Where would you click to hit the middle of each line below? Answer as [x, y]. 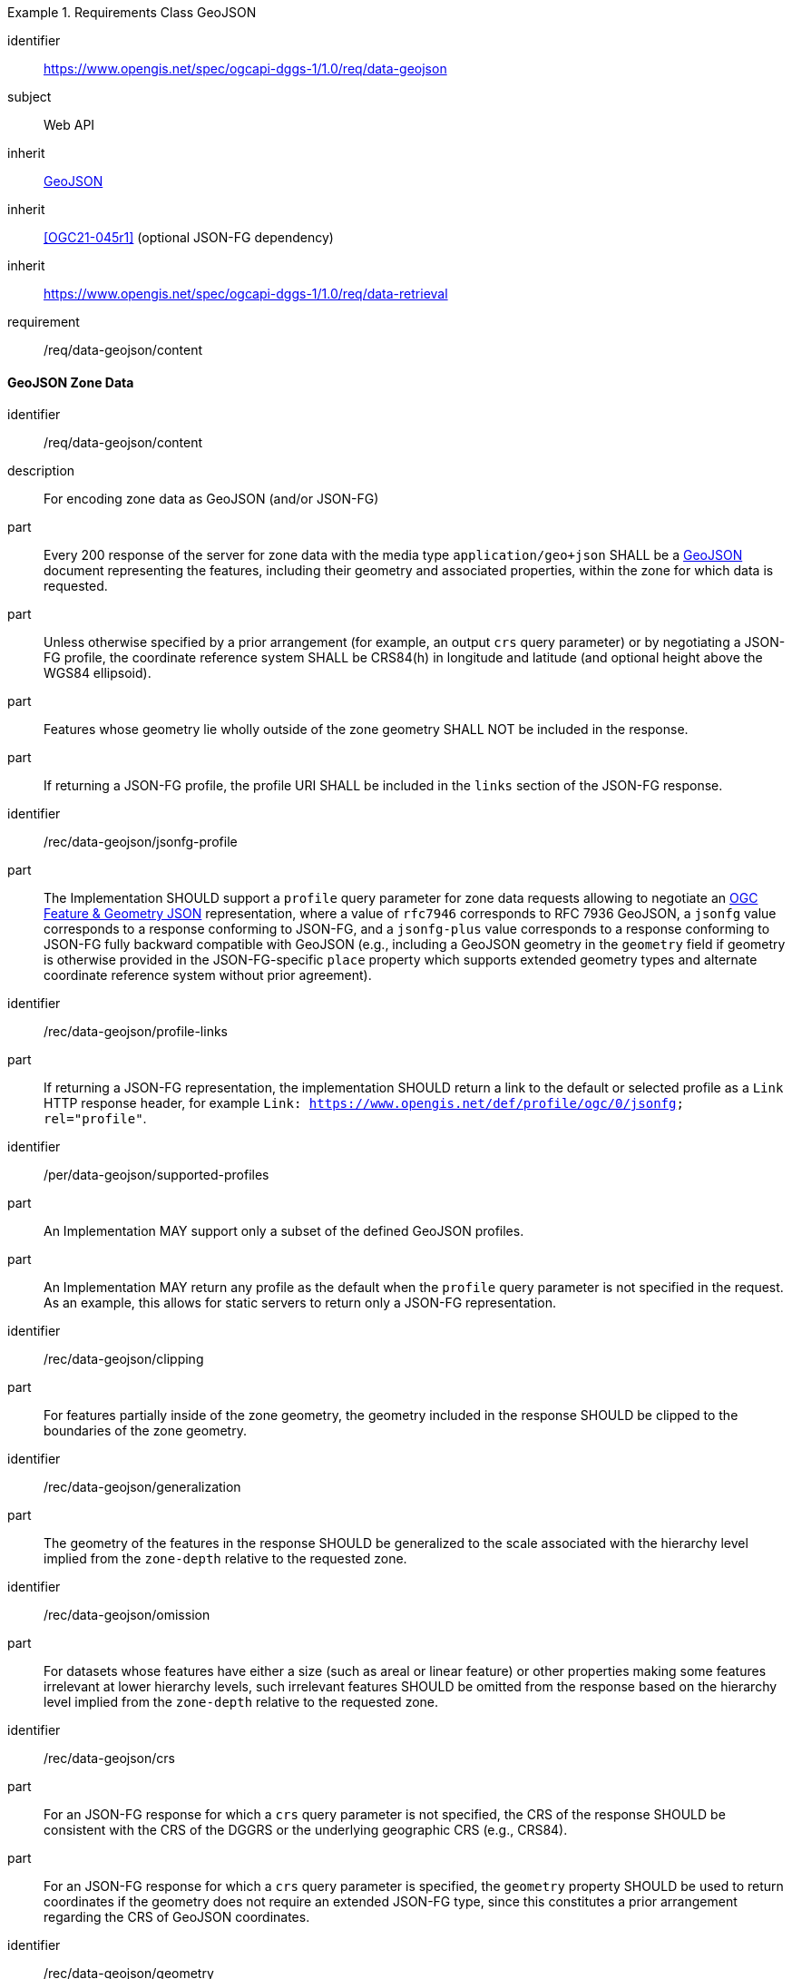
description [41, 471]
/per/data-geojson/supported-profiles [156, 1175]
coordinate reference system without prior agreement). [208, 975]
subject [29, 97]
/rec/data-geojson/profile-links [136, 1032]
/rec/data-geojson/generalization [142, 1487]
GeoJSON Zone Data [71, 382]
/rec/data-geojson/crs [109, 1759]
